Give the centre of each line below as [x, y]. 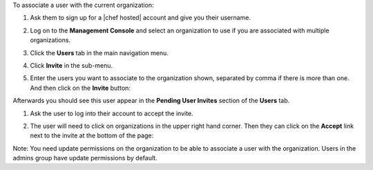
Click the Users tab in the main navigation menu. [99, 53]
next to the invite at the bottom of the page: [92, 135]
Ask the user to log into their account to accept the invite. [112, 113]
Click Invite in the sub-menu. [71, 65]
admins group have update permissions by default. [85, 158]
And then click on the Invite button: [80, 88]
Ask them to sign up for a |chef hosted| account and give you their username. [141, 18]
